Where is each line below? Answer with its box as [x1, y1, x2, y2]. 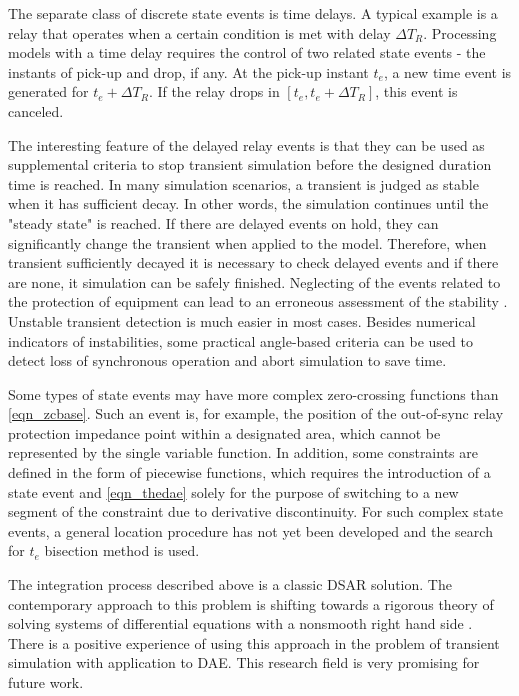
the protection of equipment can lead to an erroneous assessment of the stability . [8, 291, 508, 312]
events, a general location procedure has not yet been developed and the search [8, 520, 493, 541]
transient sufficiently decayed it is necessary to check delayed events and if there [8, 252, 499, 273]
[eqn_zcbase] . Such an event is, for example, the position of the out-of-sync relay [8, 403, 504, 424]
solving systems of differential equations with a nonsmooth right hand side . [8, 613, 473, 634]
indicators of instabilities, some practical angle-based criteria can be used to [8, 330, 473, 351]
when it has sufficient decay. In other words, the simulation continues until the [8, 193, 489, 214]
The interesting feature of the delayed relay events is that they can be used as [8, 134, 485, 155]
